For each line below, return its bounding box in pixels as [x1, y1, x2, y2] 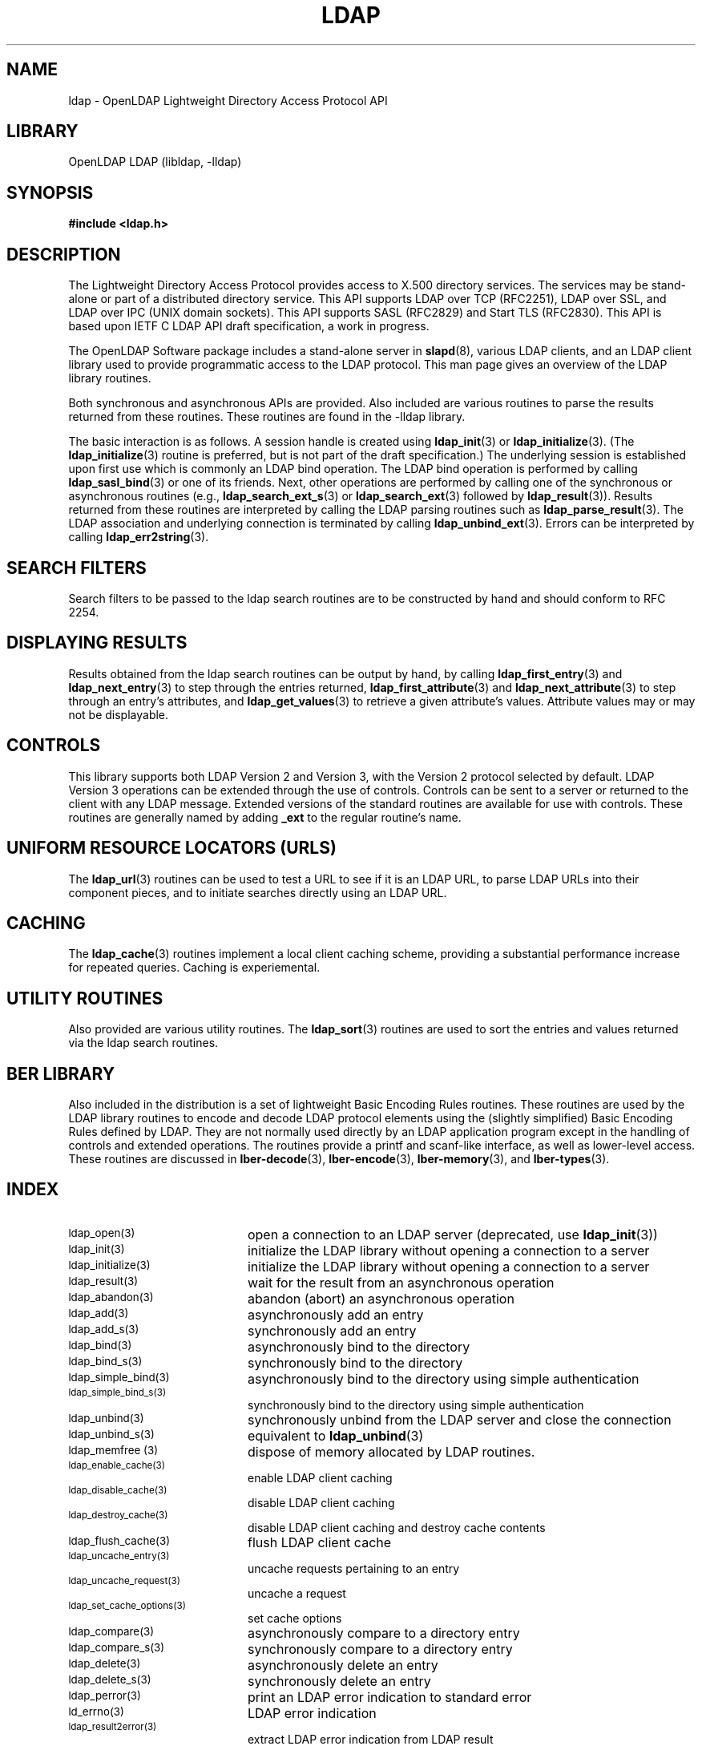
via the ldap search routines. [68, 1036, 219, 1050]
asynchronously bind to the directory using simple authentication [247, 1370, 639, 1387]
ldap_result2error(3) [68, 1720, 157, 1732]
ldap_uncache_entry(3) [68, 1550, 170, 1562]
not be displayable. [68, 707, 169, 721]
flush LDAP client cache [247, 1534, 392, 1550]
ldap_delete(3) [68, 1656, 141, 1670]
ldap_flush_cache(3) [68, 1534, 170, 1547]
